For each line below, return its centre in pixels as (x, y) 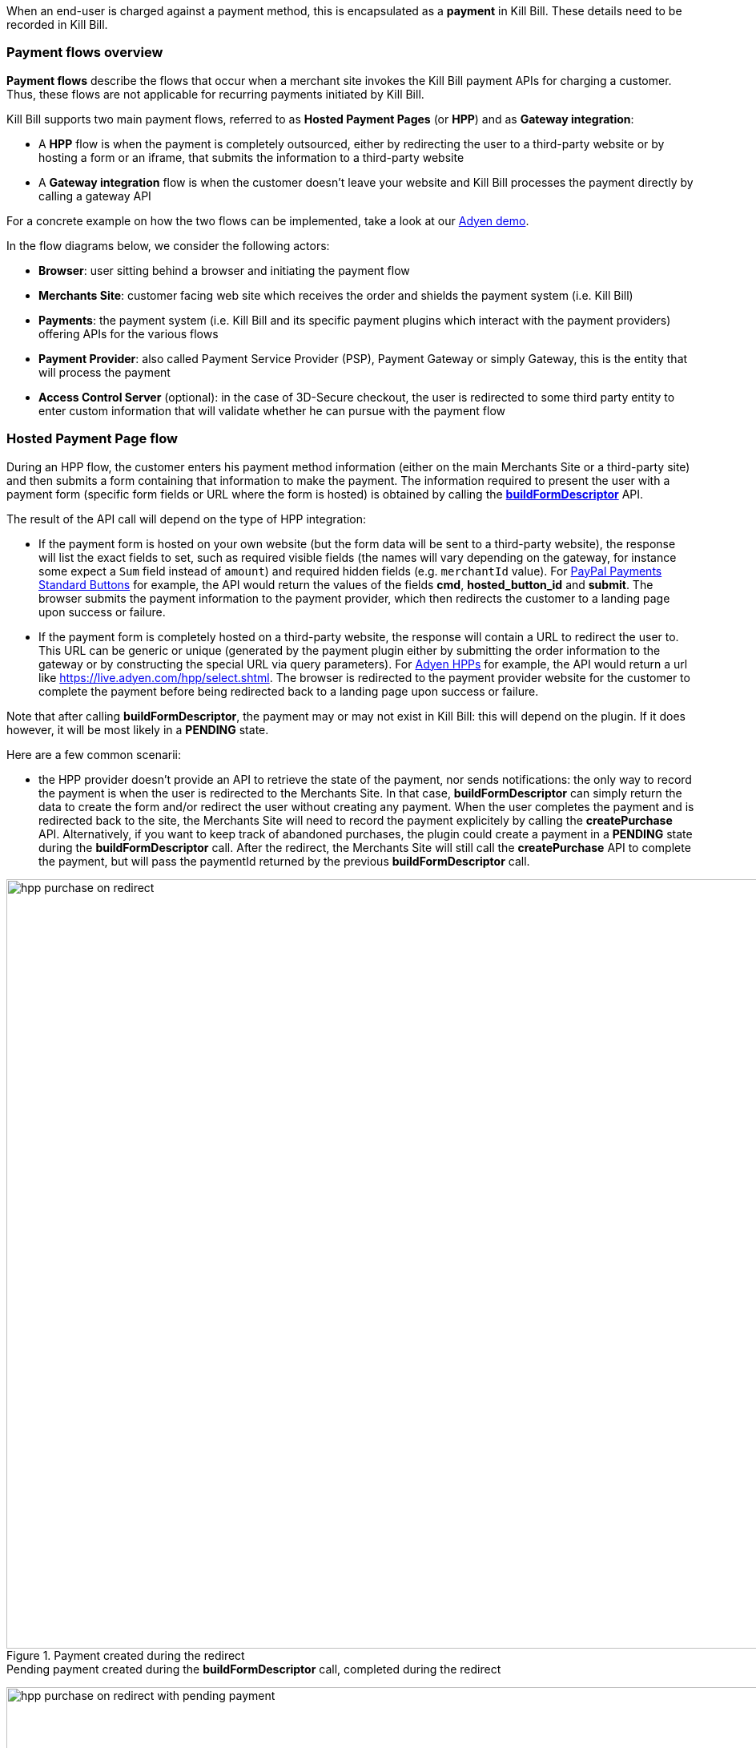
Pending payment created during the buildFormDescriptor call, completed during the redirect (254, 1669)
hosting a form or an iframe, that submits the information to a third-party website (251, 157)
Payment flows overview (85, 52)
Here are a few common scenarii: (94, 754)
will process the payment (105, 372)
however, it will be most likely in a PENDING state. (138, 729)
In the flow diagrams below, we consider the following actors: (168, 245)
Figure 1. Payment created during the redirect (126, 1655)
